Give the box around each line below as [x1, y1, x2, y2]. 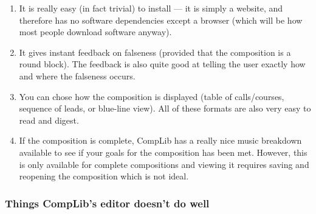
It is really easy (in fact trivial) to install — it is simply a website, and [19, 2, 283, 14]
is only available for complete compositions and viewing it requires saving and [19, 158, 309, 170]
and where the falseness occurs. [19, 69, 136, 82]
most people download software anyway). [19, 25, 172, 38]
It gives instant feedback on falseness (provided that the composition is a [19, 45, 291, 58]
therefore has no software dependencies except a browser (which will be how [19, 13, 303, 26]
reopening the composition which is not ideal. [19, 170, 189, 182]
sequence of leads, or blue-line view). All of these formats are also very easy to [19, 102, 311, 115]
